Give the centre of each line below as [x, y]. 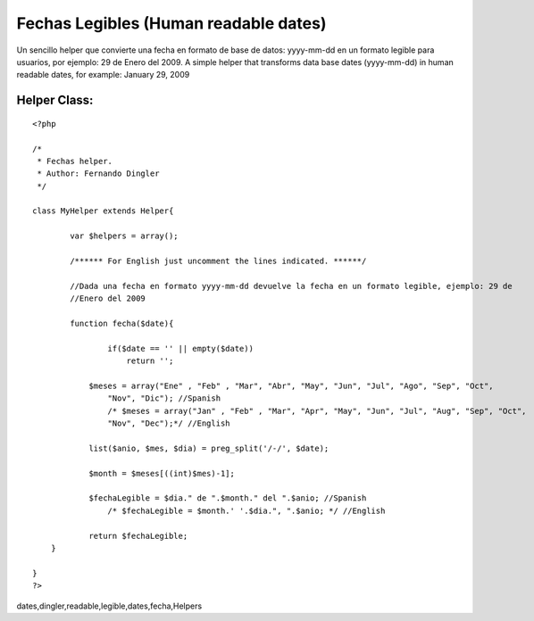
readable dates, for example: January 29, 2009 [103, 75]
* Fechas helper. [75, 161]
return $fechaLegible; [138, 536]
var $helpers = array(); [124, 236]
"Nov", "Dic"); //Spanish [164, 398]
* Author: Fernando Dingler [98, 174]
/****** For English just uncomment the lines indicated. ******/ [218, 261]
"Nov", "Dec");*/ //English [169, 423]
